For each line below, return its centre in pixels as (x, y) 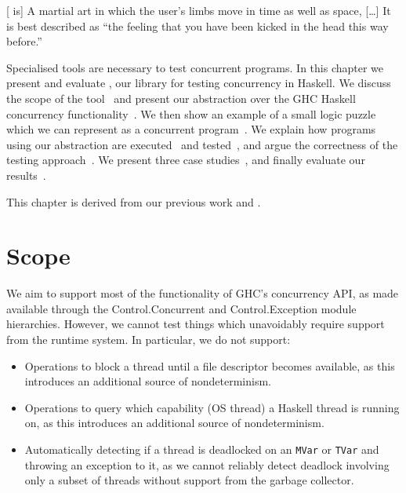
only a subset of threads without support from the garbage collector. (189, 480)
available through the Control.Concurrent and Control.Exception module (181, 308)
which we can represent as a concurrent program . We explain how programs (191, 129)
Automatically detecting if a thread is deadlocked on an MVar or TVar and (202, 449)
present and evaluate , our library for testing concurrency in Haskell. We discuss (199, 83)
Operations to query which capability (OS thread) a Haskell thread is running (212, 407)
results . (26, 175)
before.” (24, 41)
